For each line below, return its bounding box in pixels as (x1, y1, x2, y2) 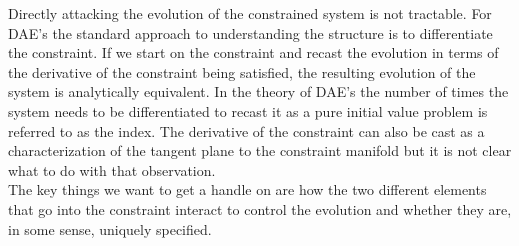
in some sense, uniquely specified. (8, 218, 212, 239)
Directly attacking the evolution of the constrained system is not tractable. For (8, 3, 492, 23)
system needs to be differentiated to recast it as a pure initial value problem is (8, 100, 488, 121)
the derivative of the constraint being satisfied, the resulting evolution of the (8, 61, 476, 82)
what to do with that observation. (8, 159, 216, 180)
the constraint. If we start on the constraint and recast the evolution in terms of (8, 42, 499, 63)
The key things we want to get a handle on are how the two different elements (8, 179, 487, 200)
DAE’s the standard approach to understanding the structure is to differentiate (8, 22, 493, 43)
